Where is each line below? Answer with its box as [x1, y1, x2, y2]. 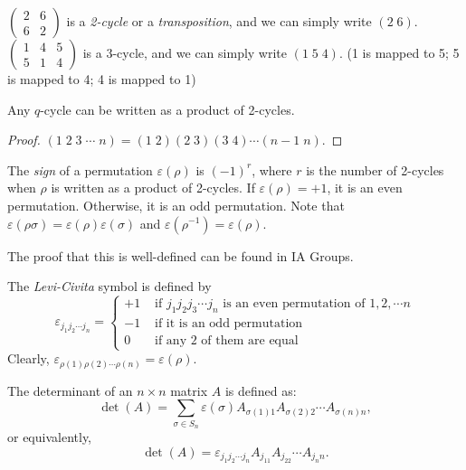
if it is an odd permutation [155, 316, 303, 330]
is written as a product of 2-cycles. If [51, 178, 255, 197]
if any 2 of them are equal [155, 334, 299, 347]
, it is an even [327, 178, 403, 197]
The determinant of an [7, 381, 133, 399]
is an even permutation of [223, 297, 366, 311]
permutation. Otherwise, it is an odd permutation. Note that [7, 195, 345, 214]
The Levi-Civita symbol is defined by [7, 277, 212, 296]
